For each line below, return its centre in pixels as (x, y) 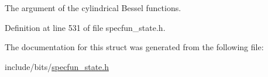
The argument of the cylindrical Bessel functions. (93, 8)
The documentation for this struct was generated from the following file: (134, 47)
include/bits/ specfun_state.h (57, 66)
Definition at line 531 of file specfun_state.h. (85, 27)
